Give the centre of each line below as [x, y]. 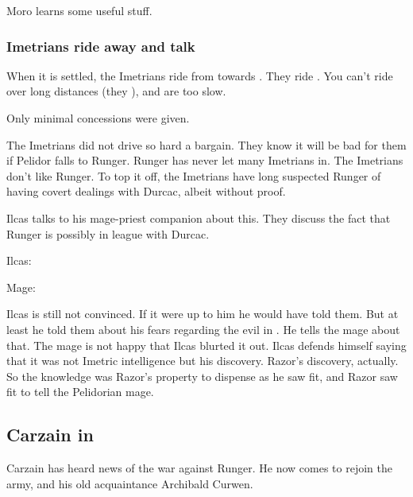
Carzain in [50, 435]
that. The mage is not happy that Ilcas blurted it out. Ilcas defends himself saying [206, 345]
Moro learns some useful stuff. [79, 10]
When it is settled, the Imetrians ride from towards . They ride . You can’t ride [200, 75]
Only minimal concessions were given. [98, 118]
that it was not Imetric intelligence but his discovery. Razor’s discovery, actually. [203, 361]
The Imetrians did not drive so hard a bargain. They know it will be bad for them [206, 144]
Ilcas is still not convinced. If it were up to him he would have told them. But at [203, 314]
